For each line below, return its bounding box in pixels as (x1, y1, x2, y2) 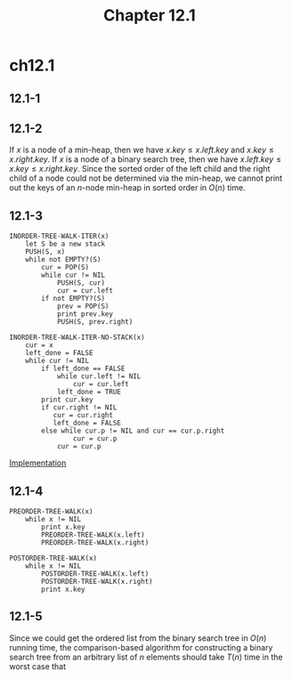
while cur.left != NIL (56, 372, 142, 381)
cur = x (25, 341, 53, 350)
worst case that (9, 660, 67, 672)
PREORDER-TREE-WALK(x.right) (41, 538, 150, 547)
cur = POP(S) (41, 263, 90, 272)
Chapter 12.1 (103, 5, 196, 26)
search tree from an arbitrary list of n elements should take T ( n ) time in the (9, 651, 283, 662)
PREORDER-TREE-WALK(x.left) (41, 530, 145, 539)
